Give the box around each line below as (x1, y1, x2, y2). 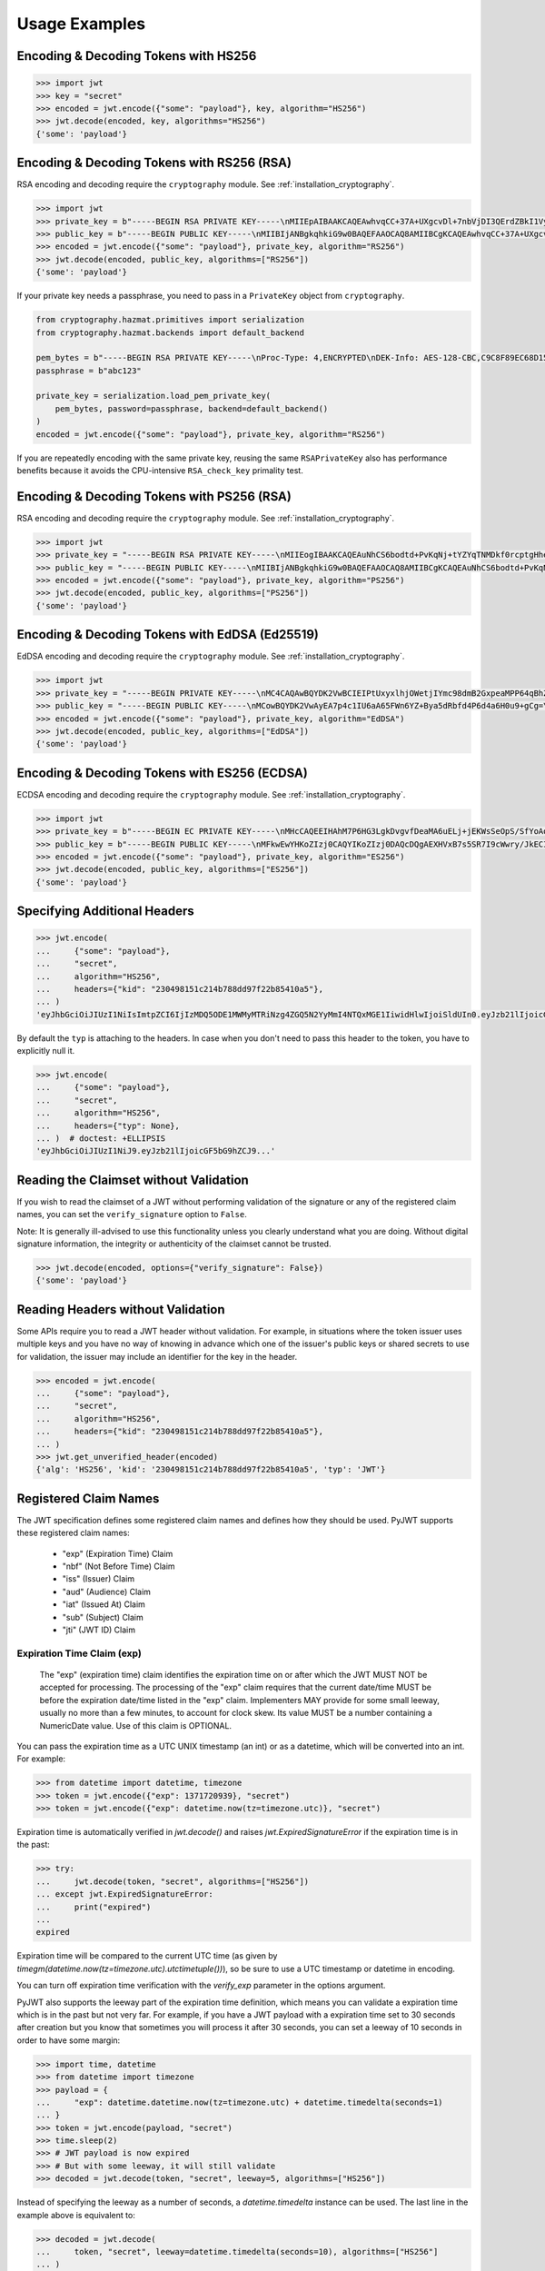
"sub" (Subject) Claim (62, 1612, 144, 1622)
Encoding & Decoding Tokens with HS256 (16, 48, 257, 64)
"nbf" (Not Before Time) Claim (62, 1561, 176, 1572)
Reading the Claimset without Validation (16, 1172, 249, 1187)
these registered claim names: (16, 1527, 131, 1539)
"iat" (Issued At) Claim (62, 1599, 145, 1610)
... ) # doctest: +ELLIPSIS (35, 1133, 166, 1144)
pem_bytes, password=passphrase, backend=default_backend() (54, 403, 329, 413)
